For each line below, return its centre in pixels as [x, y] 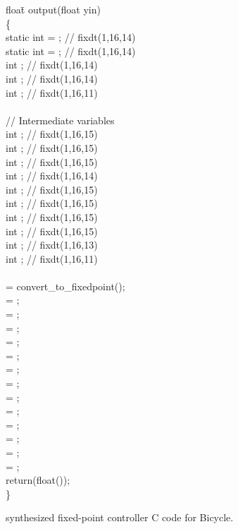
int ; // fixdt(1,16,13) [52, 245]
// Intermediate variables [60, 120]
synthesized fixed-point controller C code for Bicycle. [120, 517]
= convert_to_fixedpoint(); [65, 286]
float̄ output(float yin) [53, 9]
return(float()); [38, 480]
